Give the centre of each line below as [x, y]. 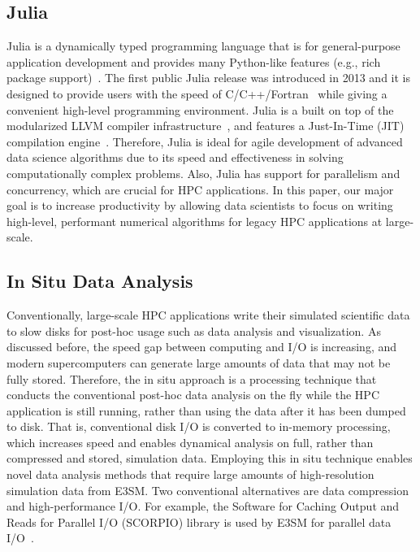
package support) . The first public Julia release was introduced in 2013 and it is [208, 78]
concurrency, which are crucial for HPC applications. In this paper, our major [200, 189]
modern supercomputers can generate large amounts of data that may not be [199, 362]
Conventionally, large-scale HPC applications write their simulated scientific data [208, 315]
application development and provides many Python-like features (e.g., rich [194, 61]
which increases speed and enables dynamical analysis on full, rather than [190, 442]
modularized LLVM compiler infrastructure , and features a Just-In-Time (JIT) [206, 126]
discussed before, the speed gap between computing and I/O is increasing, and [202, 347]
